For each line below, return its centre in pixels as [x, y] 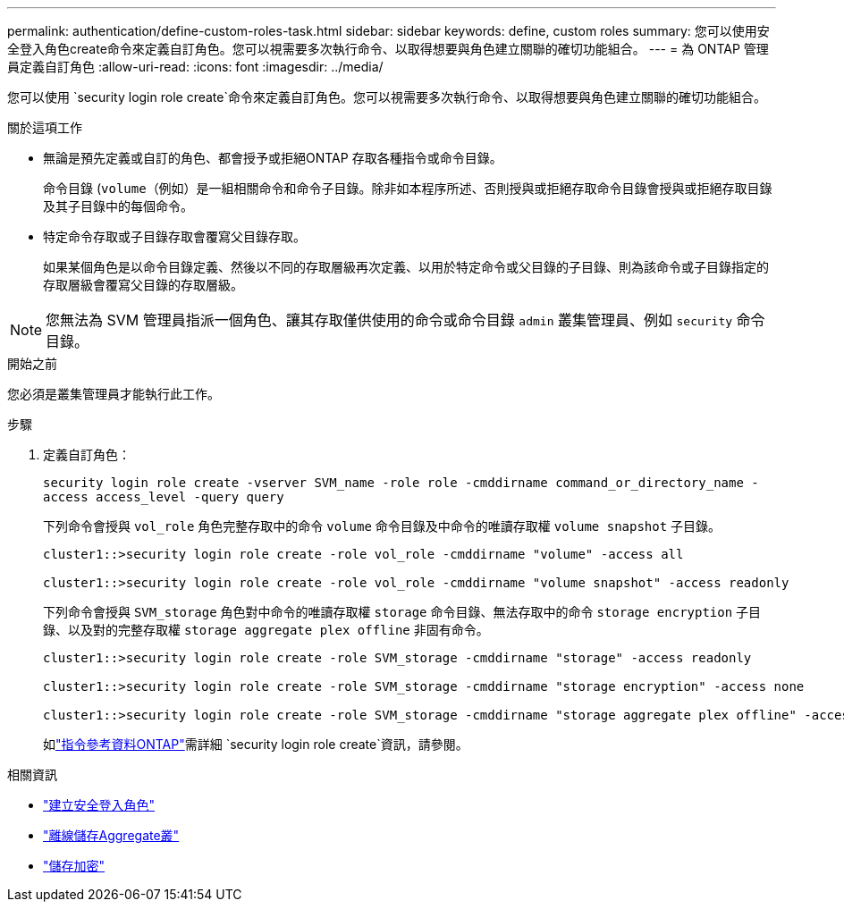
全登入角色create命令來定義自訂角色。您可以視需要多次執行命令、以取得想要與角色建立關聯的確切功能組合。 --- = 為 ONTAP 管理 [388, 49]
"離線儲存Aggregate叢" [111, 835]
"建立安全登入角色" [99, 805]
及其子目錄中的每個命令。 [118, 206]
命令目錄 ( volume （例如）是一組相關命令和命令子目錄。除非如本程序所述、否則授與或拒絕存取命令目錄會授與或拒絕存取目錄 [408, 188]
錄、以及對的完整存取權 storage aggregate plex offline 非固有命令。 [266, 630]
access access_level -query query [164, 497]
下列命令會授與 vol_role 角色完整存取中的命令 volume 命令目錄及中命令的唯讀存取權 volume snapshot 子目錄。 [382, 526]
